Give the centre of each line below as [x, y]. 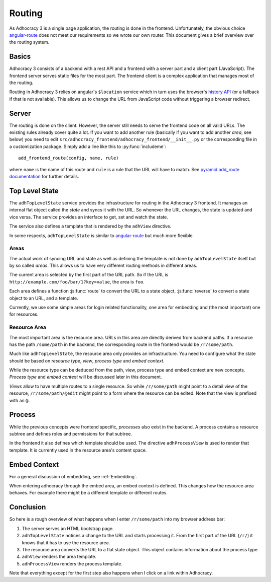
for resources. [24, 314]
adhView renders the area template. [59, 557]
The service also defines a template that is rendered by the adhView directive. [90, 226]
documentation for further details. [44, 177]
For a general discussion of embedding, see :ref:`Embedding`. [73, 476]
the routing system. [29, 42]
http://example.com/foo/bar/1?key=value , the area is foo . [77, 281]
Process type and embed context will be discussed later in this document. [86, 377]
